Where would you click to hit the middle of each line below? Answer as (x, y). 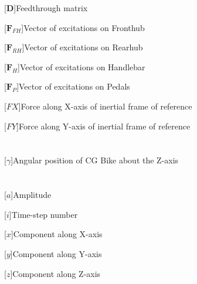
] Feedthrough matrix (51, 8)
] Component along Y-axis (56, 253)
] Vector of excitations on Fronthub (83, 27)
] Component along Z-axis (55, 273)
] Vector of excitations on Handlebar (81, 66)
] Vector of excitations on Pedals (73, 86)
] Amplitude (31, 195)
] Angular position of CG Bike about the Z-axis (95, 160)
